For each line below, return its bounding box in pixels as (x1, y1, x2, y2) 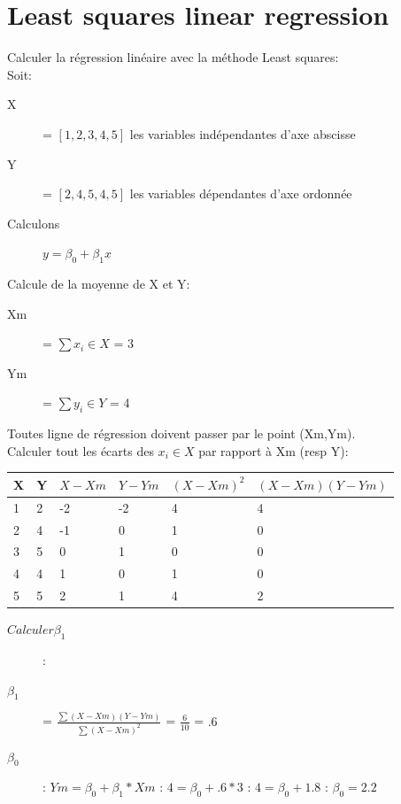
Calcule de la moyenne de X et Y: (7, 274, 190, 293)
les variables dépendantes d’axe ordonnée (129, 184, 352, 203)
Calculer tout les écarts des (7, 441, 154, 460)
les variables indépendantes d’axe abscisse (129, 124, 356, 143)
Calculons (7, 213, 60, 232)
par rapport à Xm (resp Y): (198, 441, 349, 460)
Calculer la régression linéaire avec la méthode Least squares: (7, 48, 339, 66)
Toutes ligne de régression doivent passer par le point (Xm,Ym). (7, 424, 356, 443)
